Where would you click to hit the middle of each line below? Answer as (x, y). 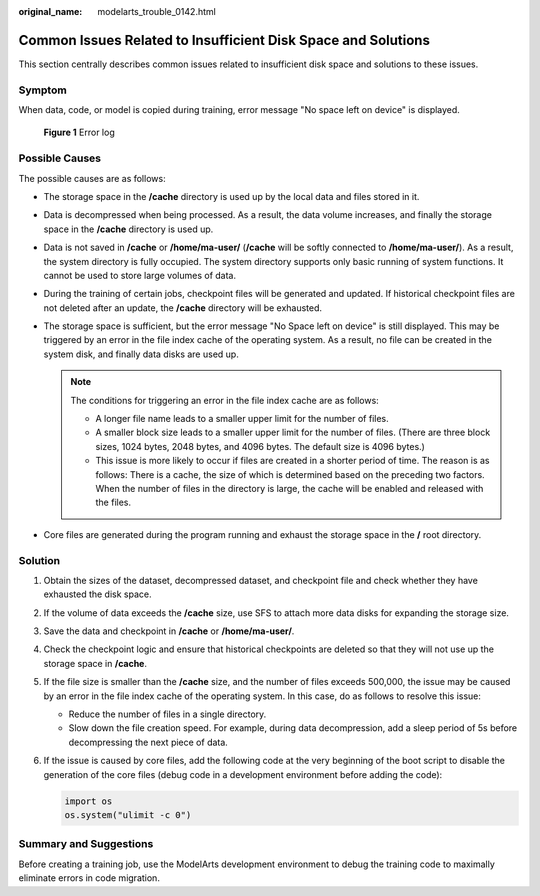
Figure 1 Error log (79, 132)
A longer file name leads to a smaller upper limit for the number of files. (242, 419)
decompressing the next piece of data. (148, 742)
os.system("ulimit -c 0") (128, 814)
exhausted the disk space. (97, 594)
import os (88, 801)
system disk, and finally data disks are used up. (141, 354)
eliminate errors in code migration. (89, 878)
